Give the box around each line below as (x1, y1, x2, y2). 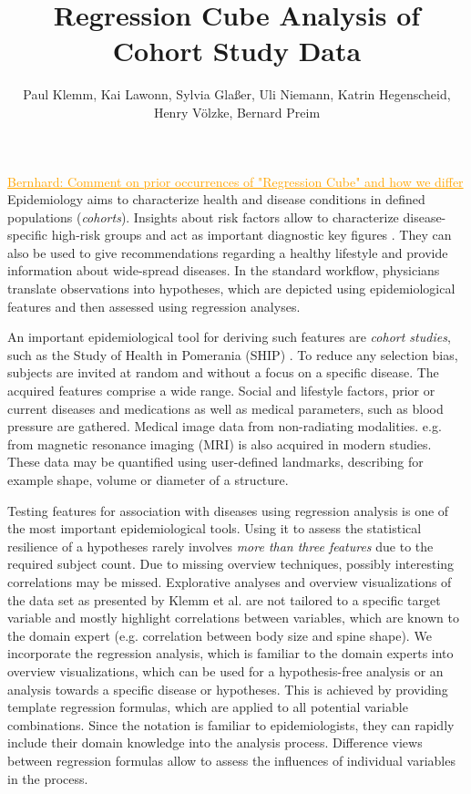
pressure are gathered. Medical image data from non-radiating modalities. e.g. (7, 417, 442, 436)
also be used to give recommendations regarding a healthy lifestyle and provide (7, 242, 448, 262)
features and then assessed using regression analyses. (7, 296, 301, 315)
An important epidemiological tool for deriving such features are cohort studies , (7, 327, 451, 346)
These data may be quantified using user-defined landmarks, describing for (7, 452, 424, 471)
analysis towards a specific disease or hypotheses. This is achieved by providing (7, 679, 448, 698)
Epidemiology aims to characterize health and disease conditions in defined (7, 190, 425, 209)
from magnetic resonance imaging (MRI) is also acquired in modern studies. (7, 434, 432, 453)
